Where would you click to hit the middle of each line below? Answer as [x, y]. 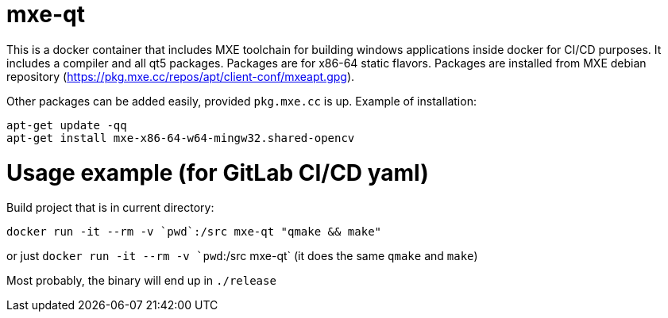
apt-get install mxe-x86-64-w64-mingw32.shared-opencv [181, 138]
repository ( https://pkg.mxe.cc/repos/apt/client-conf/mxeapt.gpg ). [181, 76]
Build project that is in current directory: [110, 208]
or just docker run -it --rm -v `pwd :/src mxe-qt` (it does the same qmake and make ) [242, 256]
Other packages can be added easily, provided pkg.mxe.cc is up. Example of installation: [241, 101]
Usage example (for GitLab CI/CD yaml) [218, 172]
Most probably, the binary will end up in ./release [141, 281]
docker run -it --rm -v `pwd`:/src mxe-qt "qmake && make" [194, 232]
